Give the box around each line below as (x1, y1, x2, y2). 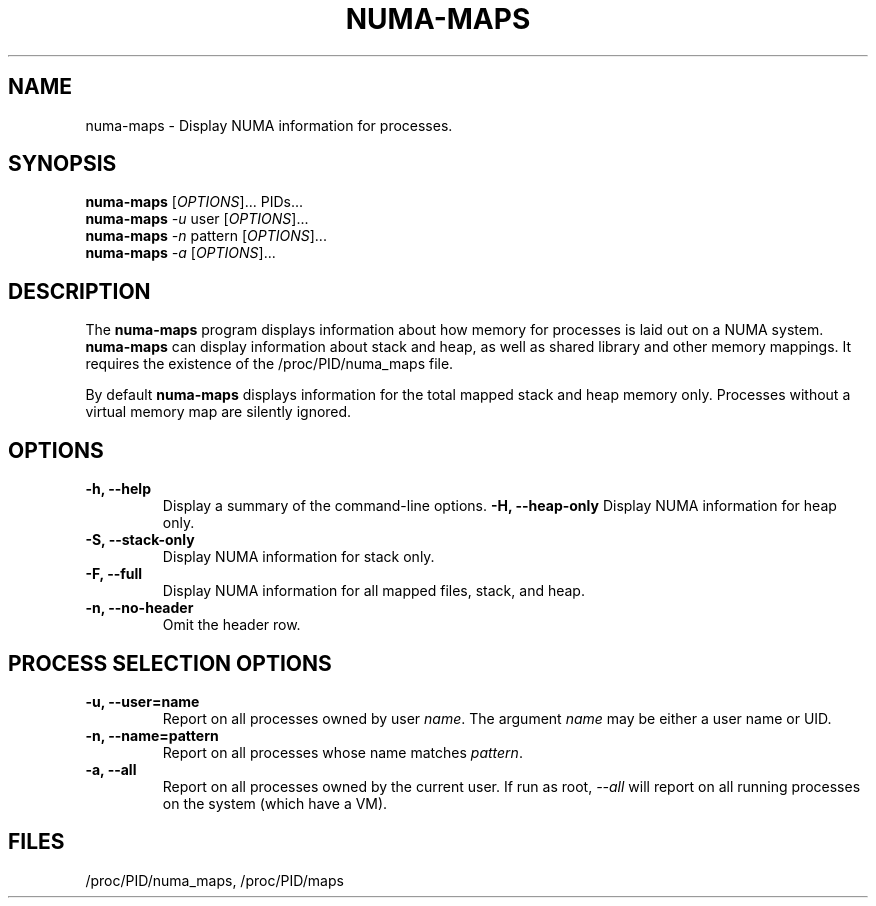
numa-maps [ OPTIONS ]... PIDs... (85, 193, 304, 211)
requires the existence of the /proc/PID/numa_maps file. (85, 355, 454, 373)
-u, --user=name (85, 692, 200, 710)
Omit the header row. (162, 616, 301, 634)
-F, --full (85, 565, 143, 583)
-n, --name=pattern (85, 726, 219, 744)
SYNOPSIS (8, 151, 117, 177)
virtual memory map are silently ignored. (85, 403, 352, 421)
